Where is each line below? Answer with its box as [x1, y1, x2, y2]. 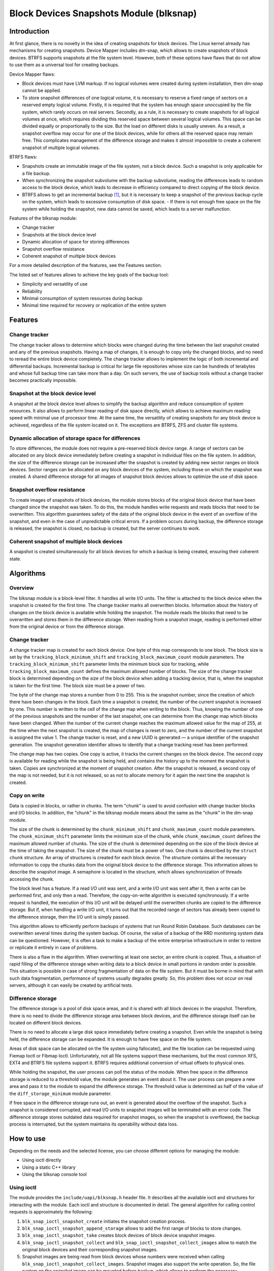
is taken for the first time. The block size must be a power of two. [9, 682, 146, 688]
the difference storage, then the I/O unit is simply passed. [9, 914, 129, 920]
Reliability [22, 288, 43, 294]
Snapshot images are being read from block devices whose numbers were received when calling [22, 1254, 225, 1260]
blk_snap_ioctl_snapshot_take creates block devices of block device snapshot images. [22, 1232, 216, 1238]
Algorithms [9, 569, 46, 578]
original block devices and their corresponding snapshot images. [22, 1247, 158, 1253]
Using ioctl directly [22, 1157, 61, 1163]
